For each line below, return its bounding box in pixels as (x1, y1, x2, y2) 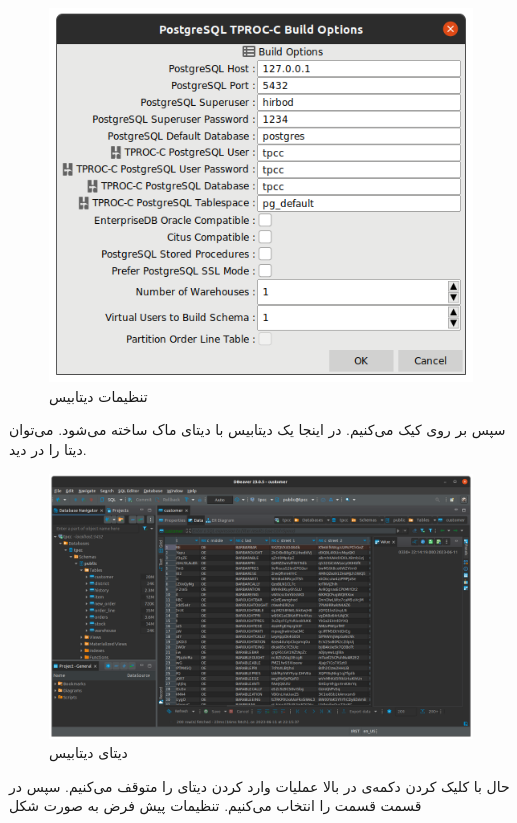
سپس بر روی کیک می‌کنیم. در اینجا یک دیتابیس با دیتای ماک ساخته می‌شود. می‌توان (9, 419, 506, 440)
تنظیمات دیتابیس (49, 385, 148, 406)
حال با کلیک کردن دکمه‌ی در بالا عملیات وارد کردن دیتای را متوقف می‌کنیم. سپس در (9, 775, 510, 796)
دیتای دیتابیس (49, 742, 128, 763)
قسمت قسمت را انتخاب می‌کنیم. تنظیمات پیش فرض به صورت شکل (9, 795, 422, 816)
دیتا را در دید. (9, 438, 87, 459)
